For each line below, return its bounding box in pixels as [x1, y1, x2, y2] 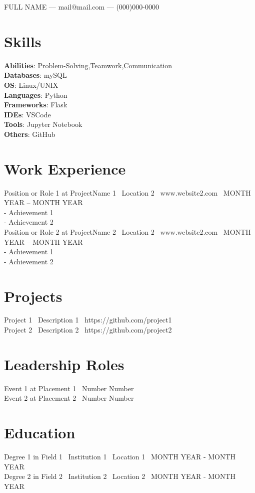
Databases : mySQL [4, 70, 67, 80]
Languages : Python [4, 89, 67, 100]
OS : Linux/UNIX [4, 79, 58, 90]
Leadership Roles [4, 354, 124, 374]
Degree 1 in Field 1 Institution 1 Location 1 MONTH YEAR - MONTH [4, 451, 236, 462]
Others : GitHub [4, 128, 55, 139]
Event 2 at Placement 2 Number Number [4, 393, 134, 403]
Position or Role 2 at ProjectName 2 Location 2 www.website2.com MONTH [4, 226, 251, 237]
